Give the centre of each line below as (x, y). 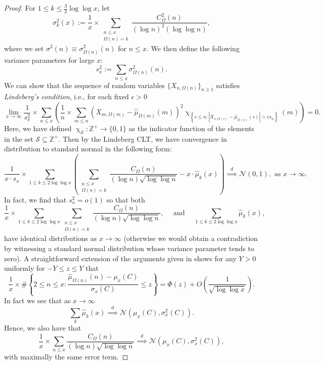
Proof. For (20, 8)
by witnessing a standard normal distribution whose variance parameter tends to (129, 248)
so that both (126, 199)
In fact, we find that (35, 199)
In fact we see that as (37, 300)
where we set (24, 48)
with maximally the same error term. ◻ (66, 357)
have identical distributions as (51, 238)
